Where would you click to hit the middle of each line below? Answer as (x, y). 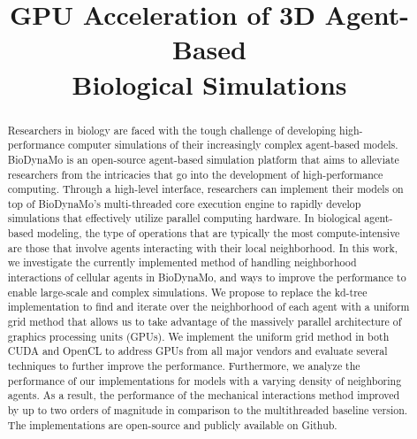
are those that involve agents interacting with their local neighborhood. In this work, (203, 247)
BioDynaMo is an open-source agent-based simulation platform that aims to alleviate (203, 159)
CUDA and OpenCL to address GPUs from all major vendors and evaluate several (197, 351)
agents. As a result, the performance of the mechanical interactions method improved (204, 395)
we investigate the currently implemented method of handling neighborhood (182, 262)
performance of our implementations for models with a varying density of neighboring (205, 380)
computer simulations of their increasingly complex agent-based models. (233, 145)
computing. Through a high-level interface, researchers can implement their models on (205, 189)
